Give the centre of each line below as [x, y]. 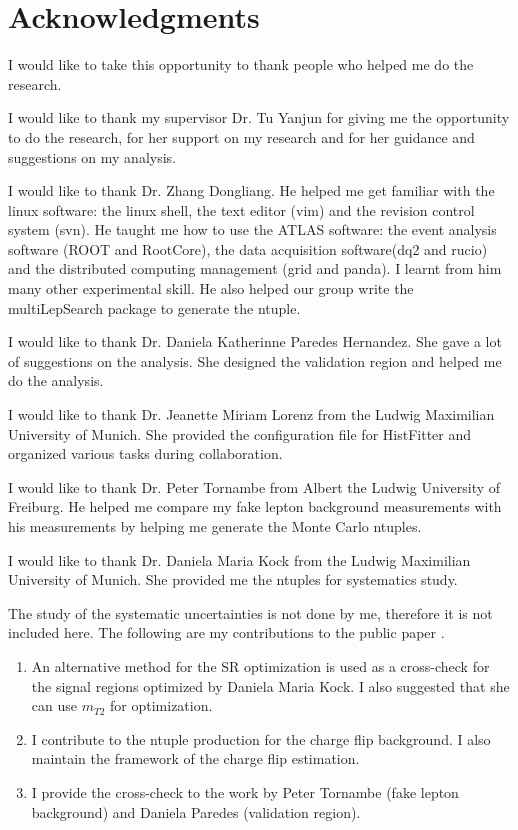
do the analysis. [56, 380]
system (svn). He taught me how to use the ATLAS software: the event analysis [252, 229]
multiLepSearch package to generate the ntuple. [154, 307]
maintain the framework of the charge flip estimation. [195, 758]
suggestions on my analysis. [92, 156]
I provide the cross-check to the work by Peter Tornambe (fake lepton [245, 791]
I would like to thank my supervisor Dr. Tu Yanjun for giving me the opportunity [259, 117]
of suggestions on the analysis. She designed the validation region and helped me [255, 360]
